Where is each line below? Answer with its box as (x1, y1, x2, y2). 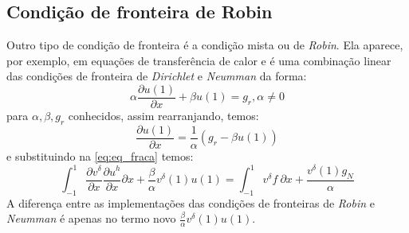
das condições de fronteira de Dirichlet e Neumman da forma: (6, 68, 307, 84)
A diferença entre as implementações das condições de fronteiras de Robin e (6, 194, 375, 211)
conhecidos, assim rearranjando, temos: (68, 107, 259, 124)
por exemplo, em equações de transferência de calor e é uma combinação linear (6, 52, 391, 68)
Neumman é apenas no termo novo (6, 210, 176, 227)
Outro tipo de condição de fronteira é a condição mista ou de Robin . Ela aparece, (6, 37, 403, 53)
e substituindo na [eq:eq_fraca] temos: (6, 147, 194, 164)
